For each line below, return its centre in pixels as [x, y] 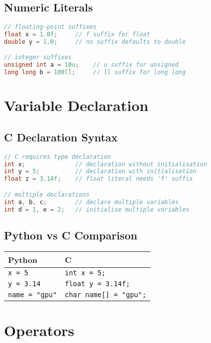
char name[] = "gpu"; [105, 294]
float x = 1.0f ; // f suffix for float [77, 35]
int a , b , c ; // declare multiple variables [91, 202]
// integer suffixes [38, 57]
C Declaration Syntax [61, 137]
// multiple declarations [47, 194]
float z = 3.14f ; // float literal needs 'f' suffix [99, 179]
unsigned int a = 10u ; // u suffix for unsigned [91, 65]
